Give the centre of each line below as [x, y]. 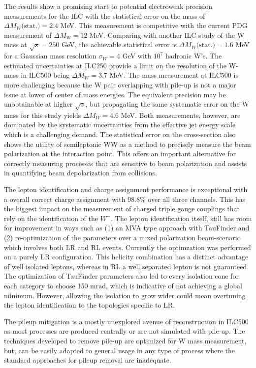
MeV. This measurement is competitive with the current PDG [154, 25]
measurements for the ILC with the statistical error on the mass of [105, 15]
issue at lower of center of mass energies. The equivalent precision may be [115, 94]
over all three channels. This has [197, 199]
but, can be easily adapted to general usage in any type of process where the [120, 350]
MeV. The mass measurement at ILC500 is [174, 75]
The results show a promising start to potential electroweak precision [108, 6]
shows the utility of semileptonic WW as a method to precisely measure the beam [128, 144]
